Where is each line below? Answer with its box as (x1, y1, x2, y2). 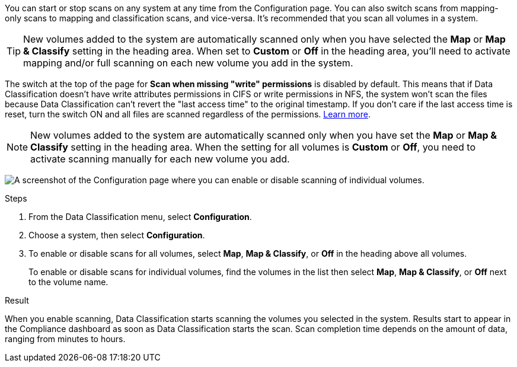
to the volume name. (28, 277, 108, 287)
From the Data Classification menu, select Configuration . (28, 212, 252, 222)
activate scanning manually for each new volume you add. (30, 153, 290, 165)
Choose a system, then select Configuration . (28, 230, 205, 240)
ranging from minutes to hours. (5, 334, 126, 344)
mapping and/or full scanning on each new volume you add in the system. (23, 57, 353, 69)
